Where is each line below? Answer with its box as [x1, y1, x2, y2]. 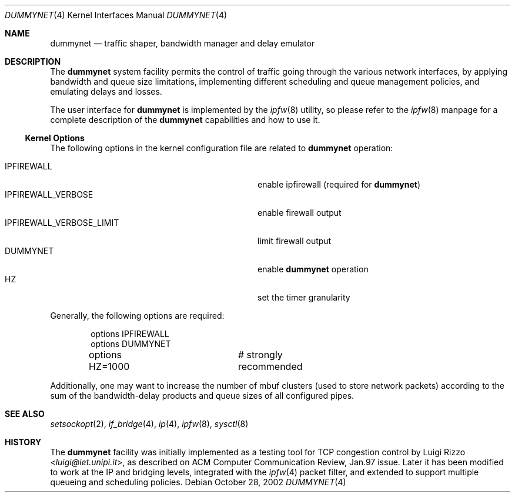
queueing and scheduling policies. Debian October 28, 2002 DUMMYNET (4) [50, 477, 346, 487]
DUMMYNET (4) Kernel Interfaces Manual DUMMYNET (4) [5, 10, 228, 20]
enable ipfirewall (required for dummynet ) [257, 179, 421, 189]
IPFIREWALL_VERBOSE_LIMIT [5, 218, 119, 228]
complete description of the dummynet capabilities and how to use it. [50, 115, 320, 125]
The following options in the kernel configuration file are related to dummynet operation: [50, 143, 393, 153]
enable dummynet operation [257, 264, 369, 274]
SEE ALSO [5, 409, 45, 419]
